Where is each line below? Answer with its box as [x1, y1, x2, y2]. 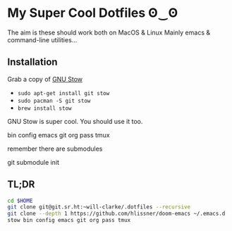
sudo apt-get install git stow [17, 89, 110, 96]
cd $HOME [7, 197, 33, 204]
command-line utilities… [7, 35, 78, 44]
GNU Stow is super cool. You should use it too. [7, 117, 143, 125]
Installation [7, 56, 58, 68]
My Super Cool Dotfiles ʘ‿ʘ [7, 5, 178, 21]
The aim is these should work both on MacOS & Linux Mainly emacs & [7, 28, 210, 37]
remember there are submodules [7, 144, 103, 153]
